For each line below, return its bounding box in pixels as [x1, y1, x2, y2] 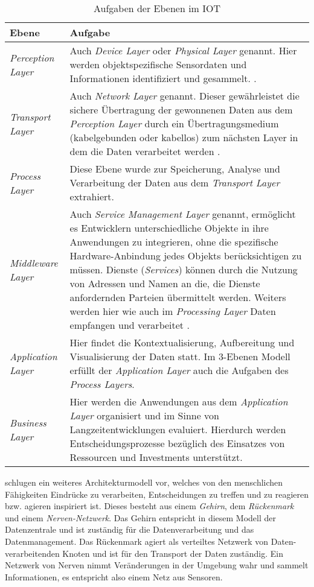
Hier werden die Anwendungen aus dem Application [69, 395, 288, 408]
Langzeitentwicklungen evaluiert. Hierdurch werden [69, 422, 286, 436]
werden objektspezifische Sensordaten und [69, 57, 247, 71]
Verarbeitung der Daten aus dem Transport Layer [69, 176, 280, 189]
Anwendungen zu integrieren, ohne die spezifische [69, 235, 278, 249]
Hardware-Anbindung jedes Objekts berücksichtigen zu [69, 249, 302, 262]
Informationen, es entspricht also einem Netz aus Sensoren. [5, 570, 223, 583]
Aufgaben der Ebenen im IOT [93, 1, 221, 15]
